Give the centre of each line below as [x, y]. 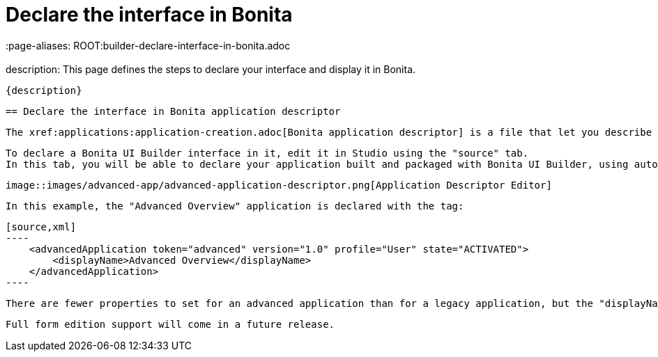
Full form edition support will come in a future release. [170, 324]
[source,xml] [41, 227]
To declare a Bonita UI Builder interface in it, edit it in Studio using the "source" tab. [267, 153]
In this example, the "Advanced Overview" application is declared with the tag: [235, 206]
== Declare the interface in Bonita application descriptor [173, 111]
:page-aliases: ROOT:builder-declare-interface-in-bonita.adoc [148, 45]
